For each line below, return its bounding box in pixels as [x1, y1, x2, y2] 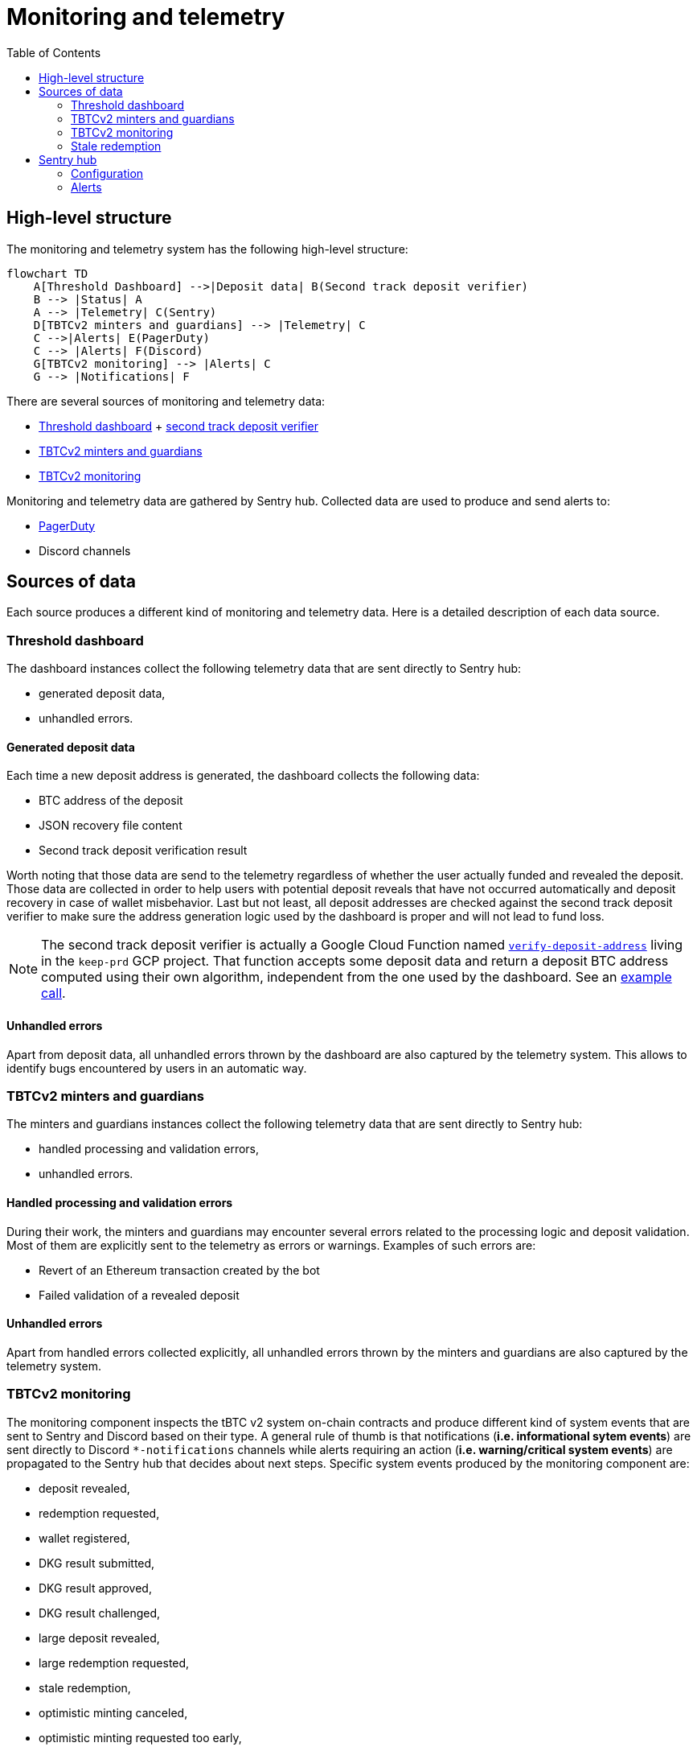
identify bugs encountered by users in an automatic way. [6, 1061, 307, 1075]
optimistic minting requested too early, [39, 1730, 242, 1745]
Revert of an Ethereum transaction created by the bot [39, 1263, 320, 1277]
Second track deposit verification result [39, 843, 248, 858]
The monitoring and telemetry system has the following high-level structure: [6, 241, 408, 256]
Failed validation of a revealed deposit [39, 1287, 240, 1302]
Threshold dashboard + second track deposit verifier [39, 418, 318, 433]
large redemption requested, [39, 1655, 190, 1670]
